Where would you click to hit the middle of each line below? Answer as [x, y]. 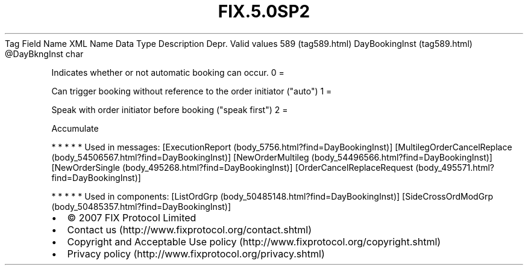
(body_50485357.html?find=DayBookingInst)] [141, 206]
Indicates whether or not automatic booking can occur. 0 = [168, 72]
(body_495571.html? [455, 167]
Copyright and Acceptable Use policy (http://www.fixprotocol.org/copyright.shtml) [254, 241]
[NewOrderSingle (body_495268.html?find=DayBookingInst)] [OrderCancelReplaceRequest [232, 167]
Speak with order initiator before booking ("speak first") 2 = [170, 109]
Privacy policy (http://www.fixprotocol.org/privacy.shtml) [196, 253]
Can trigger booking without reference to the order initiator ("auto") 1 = [192, 91]
